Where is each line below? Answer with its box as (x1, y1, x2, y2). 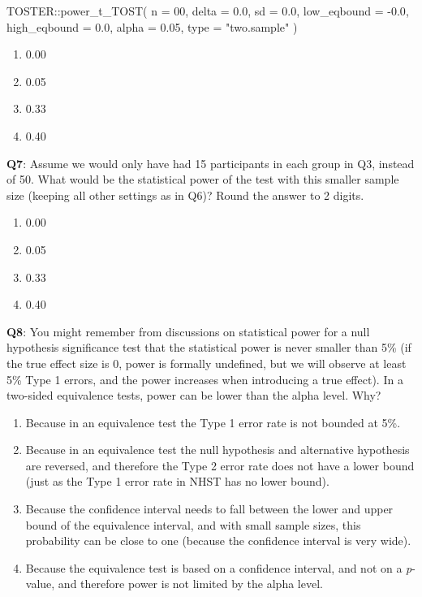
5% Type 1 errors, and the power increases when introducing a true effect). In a (6, 370, 403, 387)
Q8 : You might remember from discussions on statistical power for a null (6, 322, 370, 340)
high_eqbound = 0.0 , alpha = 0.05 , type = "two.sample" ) (6, 18, 298, 35)
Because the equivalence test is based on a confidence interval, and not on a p (25, 559, 412, 576)
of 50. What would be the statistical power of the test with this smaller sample (6, 171, 399, 188)
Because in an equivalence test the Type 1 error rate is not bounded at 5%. (25, 413, 401, 430)
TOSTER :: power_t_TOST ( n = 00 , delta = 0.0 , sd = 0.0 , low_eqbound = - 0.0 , (6, 2, 409, 19)
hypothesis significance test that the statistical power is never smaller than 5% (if (6, 339, 411, 356)
